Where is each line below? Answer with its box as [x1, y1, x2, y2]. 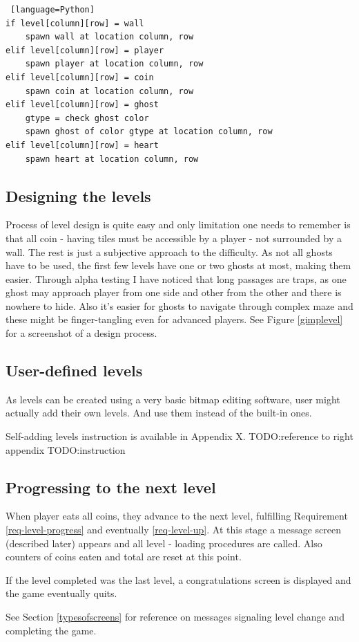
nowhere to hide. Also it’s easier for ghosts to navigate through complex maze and [6, 298, 353, 313]
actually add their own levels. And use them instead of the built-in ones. [6, 405, 312, 420]
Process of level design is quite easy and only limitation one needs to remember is [6, 217, 351, 232]
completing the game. [6, 623, 97, 637]
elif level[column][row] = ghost [6, 100, 159, 110]
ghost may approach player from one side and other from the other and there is [6, 285, 342, 300]
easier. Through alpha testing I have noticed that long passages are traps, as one [6, 271, 347, 286]
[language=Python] [10, 5, 95, 15]
